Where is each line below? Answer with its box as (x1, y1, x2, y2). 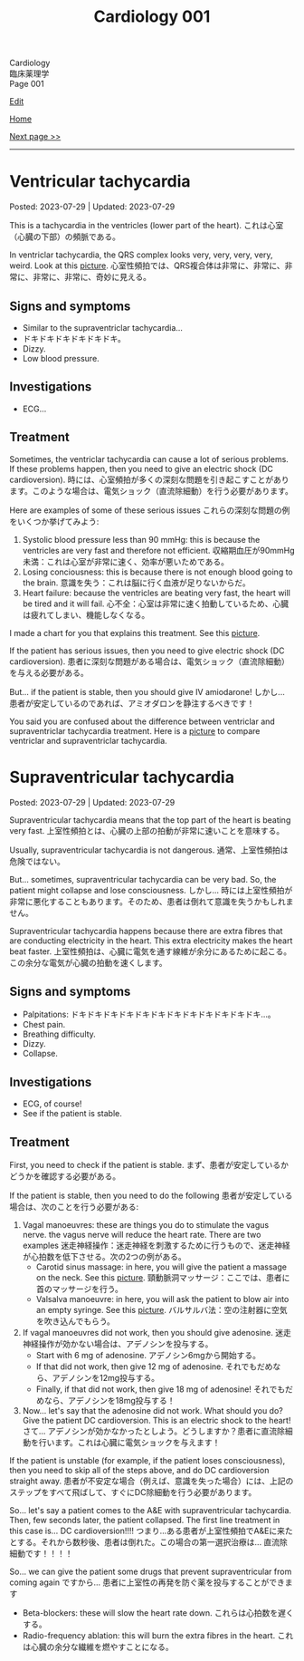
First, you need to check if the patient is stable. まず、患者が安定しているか (9, 1159, 290, 1170)
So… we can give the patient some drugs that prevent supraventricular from (9, 1566, 292, 1577)
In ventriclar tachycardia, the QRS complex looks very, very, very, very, (9, 249, 273, 260)
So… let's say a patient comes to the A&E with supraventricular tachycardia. (9, 1504, 292, 1515)
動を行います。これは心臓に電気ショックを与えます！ (22, 1436, 221, 1447)
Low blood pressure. (22, 352, 100, 363)
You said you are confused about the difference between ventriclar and (9, 716, 276, 727)
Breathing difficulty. (22, 1028, 97, 1039)
